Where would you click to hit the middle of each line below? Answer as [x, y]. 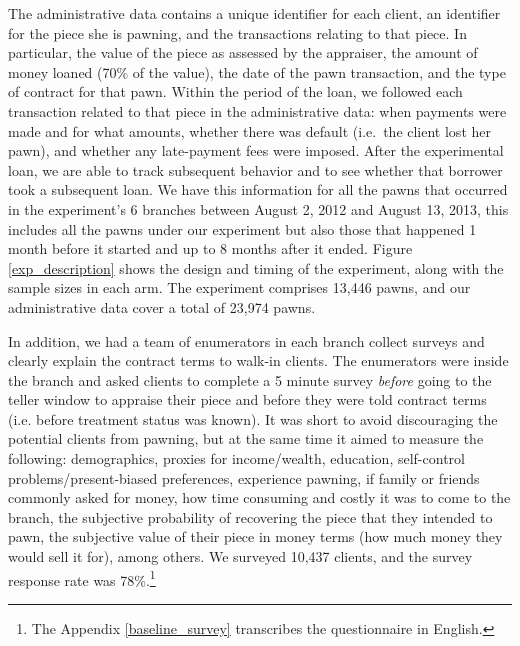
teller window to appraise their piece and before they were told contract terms [247, 399]
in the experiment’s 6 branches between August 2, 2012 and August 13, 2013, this [258, 208]
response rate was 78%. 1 [82, 578]
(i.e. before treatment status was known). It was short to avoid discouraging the [253, 418]
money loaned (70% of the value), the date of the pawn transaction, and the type [257, 71]
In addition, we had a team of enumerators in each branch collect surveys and [246, 340]
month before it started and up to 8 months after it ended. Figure [210, 248]
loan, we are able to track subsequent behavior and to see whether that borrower [255, 169]
